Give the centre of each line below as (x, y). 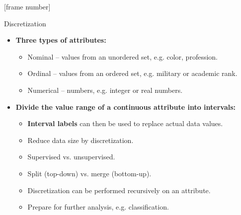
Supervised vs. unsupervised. (71, 157)
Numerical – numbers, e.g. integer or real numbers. (105, 90)
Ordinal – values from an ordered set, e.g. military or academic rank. (132, 73)
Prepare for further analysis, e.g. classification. (98, 207)
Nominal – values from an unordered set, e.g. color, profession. (122, 56)
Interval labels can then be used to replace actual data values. (125, 123)
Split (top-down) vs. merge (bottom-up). (89, 173)
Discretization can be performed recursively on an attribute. (119, 190)
